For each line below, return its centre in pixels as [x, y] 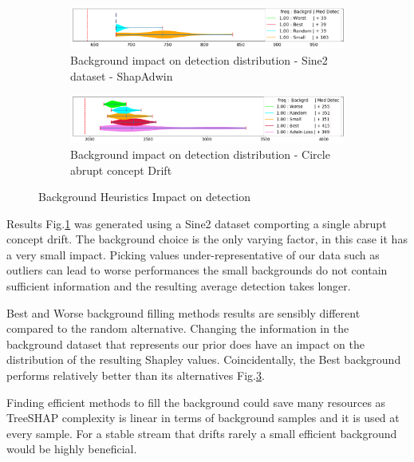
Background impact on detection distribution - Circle [200, 154]
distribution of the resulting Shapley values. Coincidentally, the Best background [204, 359]
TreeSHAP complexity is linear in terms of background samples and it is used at [203, 418]
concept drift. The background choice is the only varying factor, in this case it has [207, 239]
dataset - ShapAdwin [122, 75]
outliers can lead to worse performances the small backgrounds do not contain [197, 270]
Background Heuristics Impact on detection [145, 197]
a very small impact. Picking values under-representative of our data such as [193, 254]
